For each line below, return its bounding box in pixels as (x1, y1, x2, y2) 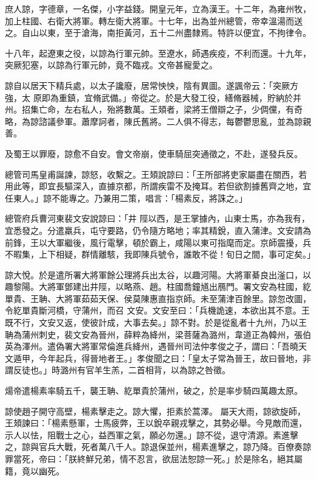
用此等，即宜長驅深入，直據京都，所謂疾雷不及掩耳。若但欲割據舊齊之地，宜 (5, 180, 311, 192)
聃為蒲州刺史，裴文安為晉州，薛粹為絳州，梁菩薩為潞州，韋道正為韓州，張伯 (5, 328, 311, 340)
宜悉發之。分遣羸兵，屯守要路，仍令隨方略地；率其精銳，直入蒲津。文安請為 (5, 223, 311, 236)
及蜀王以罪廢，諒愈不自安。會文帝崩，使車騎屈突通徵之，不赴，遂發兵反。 (5, 147, 303, 160)
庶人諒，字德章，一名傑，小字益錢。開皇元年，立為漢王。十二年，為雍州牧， (5, 2, 311, 15)
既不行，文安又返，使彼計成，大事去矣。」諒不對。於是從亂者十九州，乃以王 (5, 316, 307, 329)
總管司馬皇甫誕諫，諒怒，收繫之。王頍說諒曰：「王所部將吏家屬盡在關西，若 (5, 167, 307, 180)
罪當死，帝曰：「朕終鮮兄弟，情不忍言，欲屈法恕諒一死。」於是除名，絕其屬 (5, 452, 303, 465)
